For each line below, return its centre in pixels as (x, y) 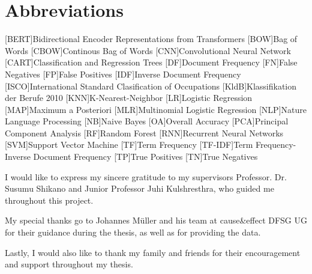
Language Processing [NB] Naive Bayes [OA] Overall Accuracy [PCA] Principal (147, 121)
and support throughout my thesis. (69, 264)
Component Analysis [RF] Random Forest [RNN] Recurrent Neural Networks (144, 132)
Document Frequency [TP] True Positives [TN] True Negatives (145, 157)
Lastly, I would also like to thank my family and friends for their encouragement (153, 252)
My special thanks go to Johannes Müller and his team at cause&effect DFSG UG (156, 220)
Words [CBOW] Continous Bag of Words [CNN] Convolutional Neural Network (148, 50)
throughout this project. (49, 200)
